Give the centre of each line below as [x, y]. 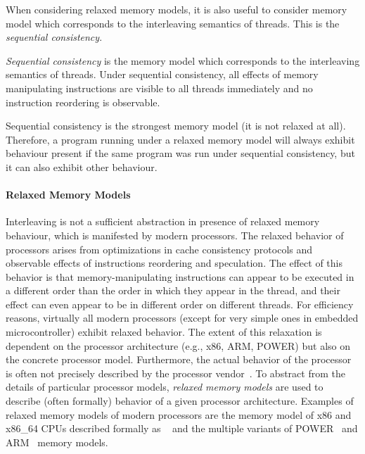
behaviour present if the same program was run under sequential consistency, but [180, 153]
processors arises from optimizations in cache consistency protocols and [159, 249]
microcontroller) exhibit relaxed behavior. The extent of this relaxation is [164, 332]
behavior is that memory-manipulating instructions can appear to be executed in [180, 276]
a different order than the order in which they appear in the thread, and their [173, 290]
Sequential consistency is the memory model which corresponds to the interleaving [183, 60]
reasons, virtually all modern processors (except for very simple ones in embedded [182, 318]
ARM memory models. [57, 442]
